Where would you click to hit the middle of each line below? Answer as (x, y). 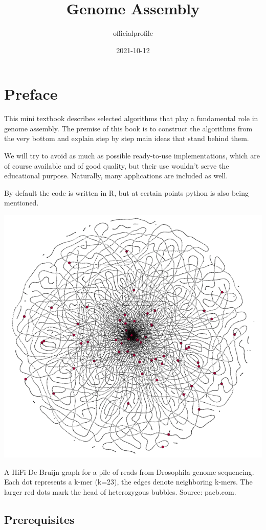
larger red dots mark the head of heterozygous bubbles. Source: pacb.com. (120, 491)
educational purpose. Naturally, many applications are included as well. (116, 176)
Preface (31, 94)
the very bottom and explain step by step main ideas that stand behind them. (127, 138)
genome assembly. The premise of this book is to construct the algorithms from (128, 128)
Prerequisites (39, 519)
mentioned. (21, 203)
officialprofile (133, 33)
